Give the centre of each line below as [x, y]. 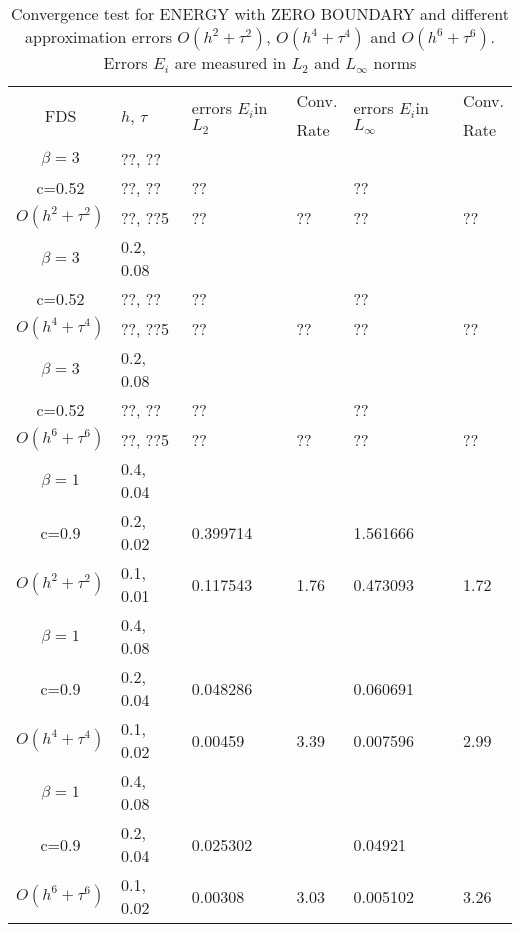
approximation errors [98, 36]
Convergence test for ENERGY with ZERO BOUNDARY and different [260, 13]
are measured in [230, 62]
